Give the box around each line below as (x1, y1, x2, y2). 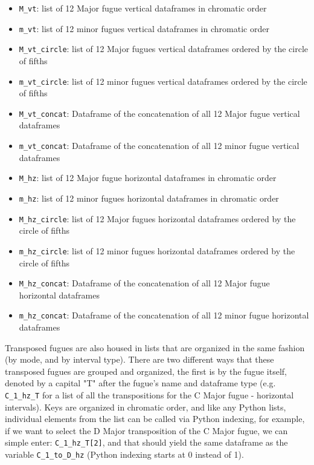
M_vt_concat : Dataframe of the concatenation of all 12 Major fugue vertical (19, 107, 300, 119)
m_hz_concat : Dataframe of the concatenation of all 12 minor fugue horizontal (19, 309, 309, 322)
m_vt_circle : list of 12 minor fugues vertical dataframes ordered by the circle (19, 74, 307, 87)
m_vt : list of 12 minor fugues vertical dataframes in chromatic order (19, 22, 269, 35)
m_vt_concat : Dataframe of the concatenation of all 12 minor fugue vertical (19, 139, 300, 152)
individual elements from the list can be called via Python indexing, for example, (5, 412, 305, 425)
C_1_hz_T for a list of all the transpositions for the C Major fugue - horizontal (5, 389, 294, 401)
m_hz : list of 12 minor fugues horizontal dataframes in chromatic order (19, 191, 279, 204)
